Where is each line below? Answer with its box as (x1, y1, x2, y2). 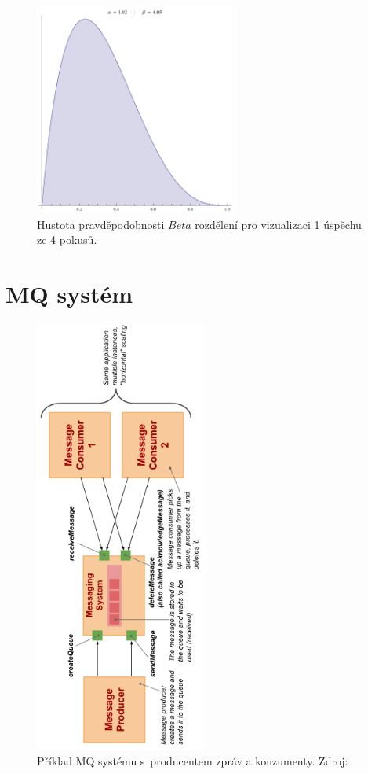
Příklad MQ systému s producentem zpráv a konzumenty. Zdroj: (37, 753, 348, 769)
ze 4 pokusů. (37, 231, 97, 248)
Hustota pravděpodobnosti (37, 216, 165, 232)
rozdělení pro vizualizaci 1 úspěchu (195, 216, 362, 232)
